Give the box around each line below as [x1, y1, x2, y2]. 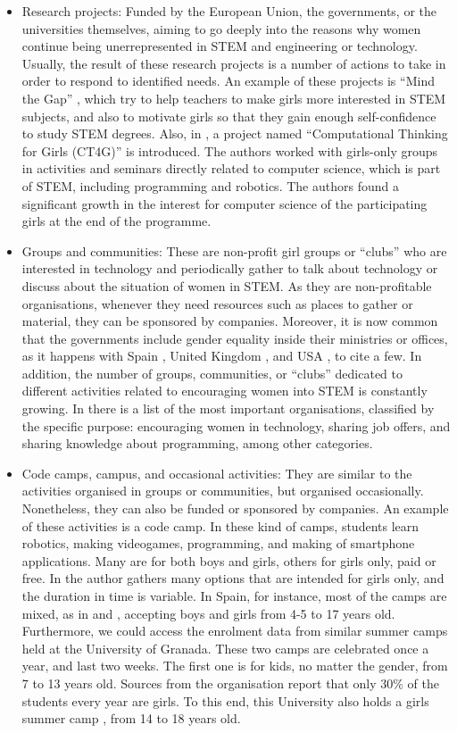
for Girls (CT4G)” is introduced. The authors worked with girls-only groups [21, 141, 438, 160]
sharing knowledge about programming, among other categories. [21, 434, 373, 453]
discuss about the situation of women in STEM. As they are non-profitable [21, 276, 432, 295]
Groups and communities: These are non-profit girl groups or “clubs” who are [21, 241, 447, 260]
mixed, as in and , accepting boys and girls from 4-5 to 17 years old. [21, 604, 395, 622]
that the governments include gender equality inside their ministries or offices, [21, 329, 448, 347]
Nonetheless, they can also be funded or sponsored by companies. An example [21, 499, 449, 518]
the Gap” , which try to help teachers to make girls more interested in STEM [21, 88, 446, 107]
